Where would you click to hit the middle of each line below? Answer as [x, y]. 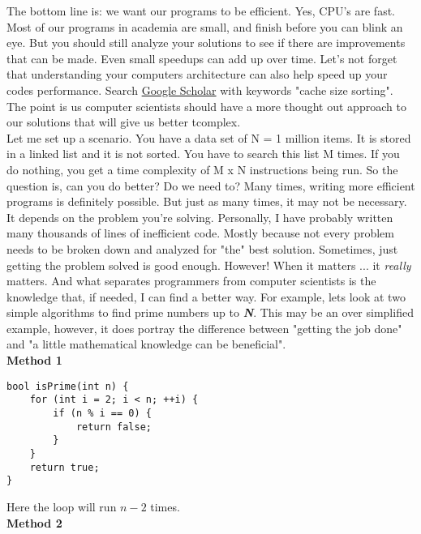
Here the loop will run [62, 506]
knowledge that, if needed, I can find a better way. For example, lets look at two [206, 296]
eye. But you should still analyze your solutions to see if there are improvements [206, 43]
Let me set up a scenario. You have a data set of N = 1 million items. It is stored [209, 137]
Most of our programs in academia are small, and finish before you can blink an [205, 26]
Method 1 [34, 360]
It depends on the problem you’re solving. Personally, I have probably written [200, 217]
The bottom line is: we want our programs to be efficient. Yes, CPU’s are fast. [201, 11]
